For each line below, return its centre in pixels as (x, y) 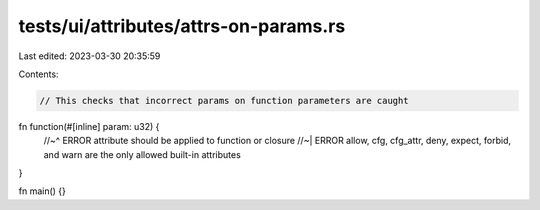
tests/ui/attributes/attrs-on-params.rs (182, 26)
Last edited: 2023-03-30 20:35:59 (89, 56)
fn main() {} (42, 191)
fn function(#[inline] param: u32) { (89, 126)
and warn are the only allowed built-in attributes (142, 154)
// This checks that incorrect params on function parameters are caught (224, 100)
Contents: (38, 74)
